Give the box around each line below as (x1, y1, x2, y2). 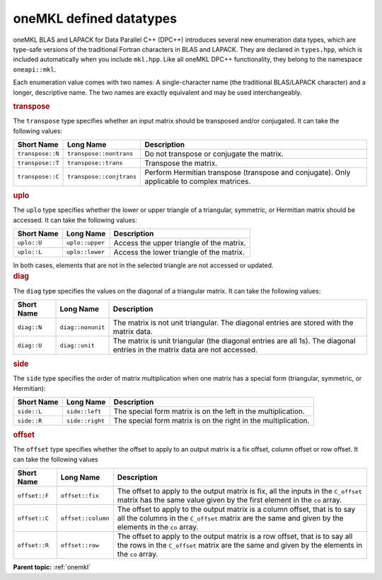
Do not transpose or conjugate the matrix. (144, 149, 284, 159)
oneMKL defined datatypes (13, 11, 177, 26)
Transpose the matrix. (144, 158, 218, 168)
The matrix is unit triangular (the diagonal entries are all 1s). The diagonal (112, 336, 356, 346)
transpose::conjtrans (67, 173, 137, 181)
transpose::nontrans (67, 150, 134, 157)
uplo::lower (66, 248, 105, 256)
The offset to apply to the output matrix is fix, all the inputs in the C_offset (117, 486, 362, 496)
